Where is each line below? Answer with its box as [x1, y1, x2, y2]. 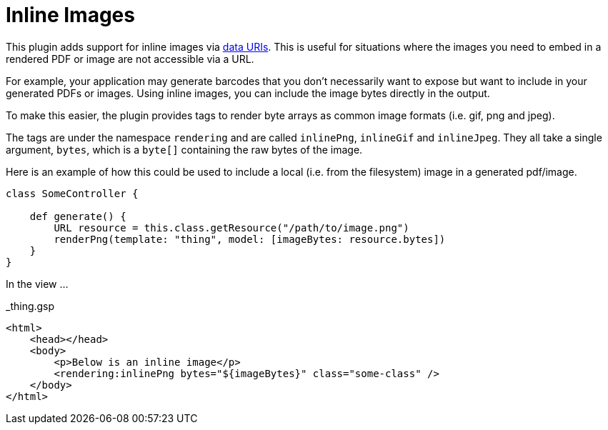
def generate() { [29, 210, 126, 222]
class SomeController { [6, 187, 139, 199]
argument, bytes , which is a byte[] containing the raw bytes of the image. [6, 143, 363, 156]
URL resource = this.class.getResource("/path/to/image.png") [54, 221, 409, 234]
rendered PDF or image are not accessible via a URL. [6, 52, 254, 65]
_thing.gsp [6, 299, 55, 312]
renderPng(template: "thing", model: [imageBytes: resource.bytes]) [54, 233, 446, 245]
